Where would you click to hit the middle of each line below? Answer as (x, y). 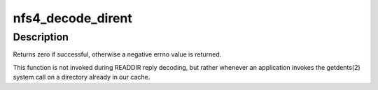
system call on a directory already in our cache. (82, 77)
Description (41, 37)
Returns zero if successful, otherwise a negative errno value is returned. (117, 54)
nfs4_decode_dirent (72, 18)
